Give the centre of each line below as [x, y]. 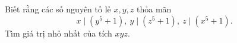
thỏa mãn [154, 9]
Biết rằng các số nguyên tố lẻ [58, 9]
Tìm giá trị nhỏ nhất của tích [59, 33]
